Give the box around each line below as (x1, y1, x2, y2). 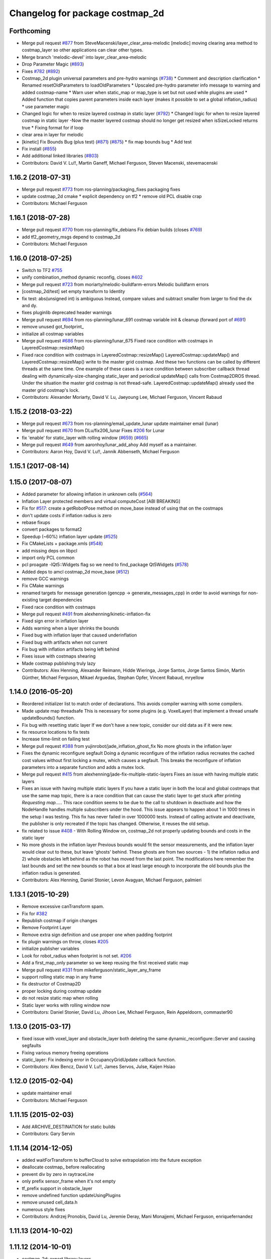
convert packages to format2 (22, 526, 82, 532)
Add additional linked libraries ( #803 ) (22, 153, 99, 159)
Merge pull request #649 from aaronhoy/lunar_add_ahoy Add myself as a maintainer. (22, 442, 197, 448)
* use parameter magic (22, 103, 70, 109)
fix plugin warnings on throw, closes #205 (22, 939, 109, 945)
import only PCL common (22, 554, 75, 561)
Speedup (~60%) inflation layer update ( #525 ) (22, 533, 118, 539)
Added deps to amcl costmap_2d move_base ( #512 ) (22, 569, 129, 575)
